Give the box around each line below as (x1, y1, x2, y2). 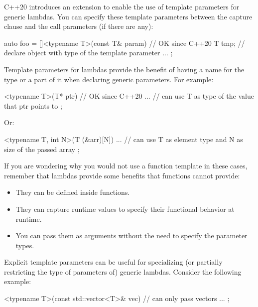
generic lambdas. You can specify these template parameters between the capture (4, 11, 253, 21)
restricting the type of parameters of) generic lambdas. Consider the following (4, 266, 242, 277)
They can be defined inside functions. (15, 187, 130, 197)
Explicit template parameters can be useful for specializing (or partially (4, 257, 223, 267)
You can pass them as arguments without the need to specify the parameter (15, 230, 248, 241)
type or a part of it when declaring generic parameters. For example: (4, 74, 214, 84)
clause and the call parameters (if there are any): (4, 21, 153, 31)
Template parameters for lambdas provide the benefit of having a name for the (4, 64, 245, 74)
